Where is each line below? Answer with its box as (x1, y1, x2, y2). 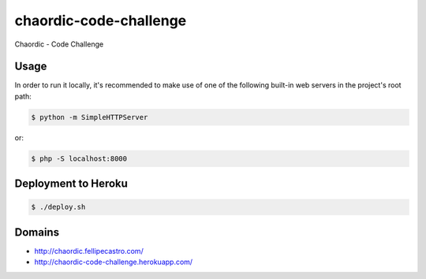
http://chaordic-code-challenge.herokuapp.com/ (34, 257, 193, 267)
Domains (14, 225, 59, 239)
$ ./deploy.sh (31, 203, 86, 212)
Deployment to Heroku (14, 177, 128, 191)
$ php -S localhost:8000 (31, 154, 128, 163)
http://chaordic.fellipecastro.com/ (34, 246, 144, 255)
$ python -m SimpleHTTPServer (31, 113, 148, 121)
